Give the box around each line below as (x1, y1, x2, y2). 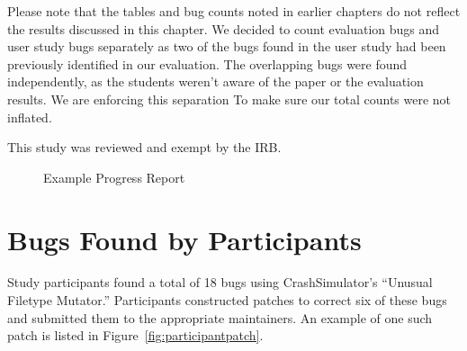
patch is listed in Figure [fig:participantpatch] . (7, 326, 264, 345)
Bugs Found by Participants (7, 220, 362, 257)
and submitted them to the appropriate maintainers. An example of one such (7, 308, 433, 327)
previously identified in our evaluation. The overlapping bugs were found (7, 54, 408, 73)
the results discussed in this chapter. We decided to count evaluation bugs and (7, 19, 440, 38)
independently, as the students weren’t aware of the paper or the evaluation (7, 72, 424, 91)
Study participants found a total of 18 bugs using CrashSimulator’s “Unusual (7, 273, 433, 292)
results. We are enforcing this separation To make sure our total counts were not (7, 89, 452, 108)
